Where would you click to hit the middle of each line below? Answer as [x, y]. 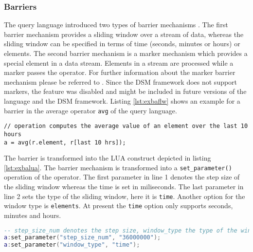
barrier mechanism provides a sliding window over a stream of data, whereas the [124, 34]
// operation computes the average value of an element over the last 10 [126, 126]
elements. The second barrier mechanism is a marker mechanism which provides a [126, 53]
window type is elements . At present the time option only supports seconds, [118, 206]
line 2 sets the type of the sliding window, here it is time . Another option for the [125, 196]
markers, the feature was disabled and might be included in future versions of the [125, 91]
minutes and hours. [33, 215]
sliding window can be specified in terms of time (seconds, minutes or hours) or [122, 44]
